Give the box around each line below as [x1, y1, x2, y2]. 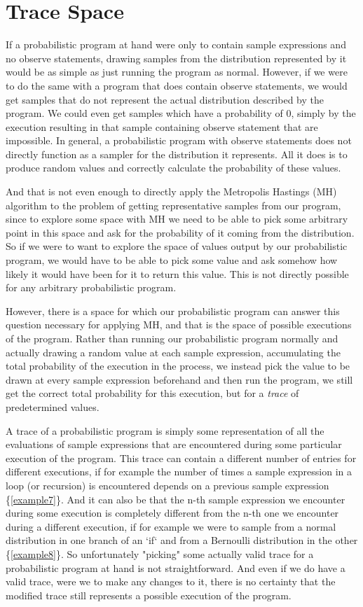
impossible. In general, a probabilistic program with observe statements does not [6, 133, 352, 148]
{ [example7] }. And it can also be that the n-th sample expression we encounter [6, 491, 345, 506]
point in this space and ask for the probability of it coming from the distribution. [6, 225, 355, 239]
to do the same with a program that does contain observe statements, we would [6, 78, 348, 92]
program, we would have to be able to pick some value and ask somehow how [6, 253, 338, 267]
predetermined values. [6, 399, 100, 414]
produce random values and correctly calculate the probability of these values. [6, 160, 341, 175]
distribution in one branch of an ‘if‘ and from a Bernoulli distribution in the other [6, 533, 358, 547]
